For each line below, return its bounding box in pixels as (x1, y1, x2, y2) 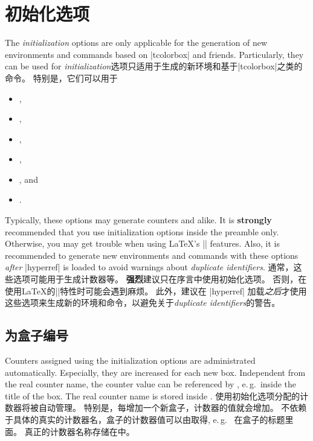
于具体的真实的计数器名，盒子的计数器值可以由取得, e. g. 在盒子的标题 (5, 413, 285, 425)
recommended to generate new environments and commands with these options (5, 249, 298, 261)
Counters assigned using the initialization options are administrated (5, 354, 256, 367)
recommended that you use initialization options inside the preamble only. (5, 225, 279, 238)
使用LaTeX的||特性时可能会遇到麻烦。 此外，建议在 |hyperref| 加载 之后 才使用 (5, 284, 307, 297)
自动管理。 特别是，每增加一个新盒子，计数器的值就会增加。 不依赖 (38, 401, 307, 414)
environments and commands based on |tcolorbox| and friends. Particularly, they (5, 48, 304, 60)
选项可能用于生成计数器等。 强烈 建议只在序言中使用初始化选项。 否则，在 (13, 273, 307, 285)
